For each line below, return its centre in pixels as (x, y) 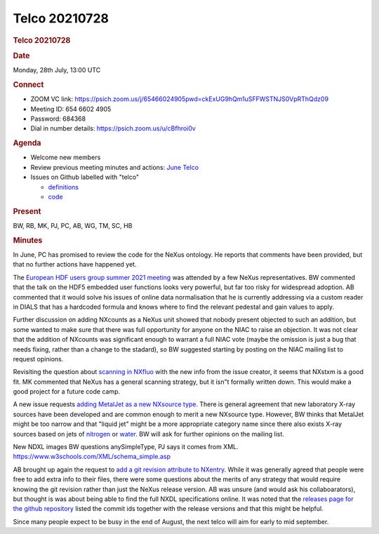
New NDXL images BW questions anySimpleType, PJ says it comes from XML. (126, 447)
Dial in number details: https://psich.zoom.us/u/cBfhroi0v (113, 128)
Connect (28, 84)
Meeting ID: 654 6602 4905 (71, 109)
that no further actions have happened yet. (75, 265)
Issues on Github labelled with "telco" (85, 177)
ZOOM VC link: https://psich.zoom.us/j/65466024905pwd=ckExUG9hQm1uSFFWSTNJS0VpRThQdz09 (180, 99)
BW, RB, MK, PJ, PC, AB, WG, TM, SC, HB (73, 225)
